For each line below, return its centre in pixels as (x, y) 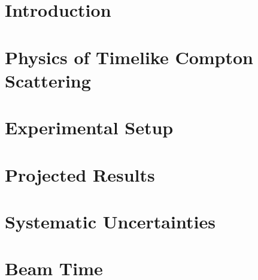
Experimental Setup (89, 127)
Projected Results (80, 174)
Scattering (48, 80)
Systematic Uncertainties (110, 221)
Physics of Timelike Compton (129, 57)
